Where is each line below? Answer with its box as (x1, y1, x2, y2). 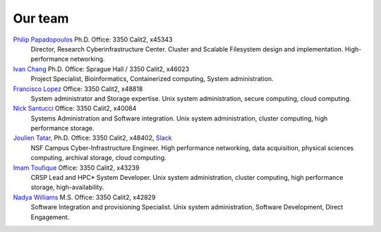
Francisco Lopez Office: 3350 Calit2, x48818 (13, 85, 143, 93)
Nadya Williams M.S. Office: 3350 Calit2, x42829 (13, 193, 156, 201)
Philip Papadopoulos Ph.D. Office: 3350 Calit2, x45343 (13, 35, 173, 44)
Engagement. (30, 212, 70, 221)
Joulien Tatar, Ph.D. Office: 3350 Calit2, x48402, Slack (13, 134, 172, 142)
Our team (13, 11, 69, 26)
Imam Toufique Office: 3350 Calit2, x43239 (13, 163, 140, 172)
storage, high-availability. (30, 183, 104, 192)
